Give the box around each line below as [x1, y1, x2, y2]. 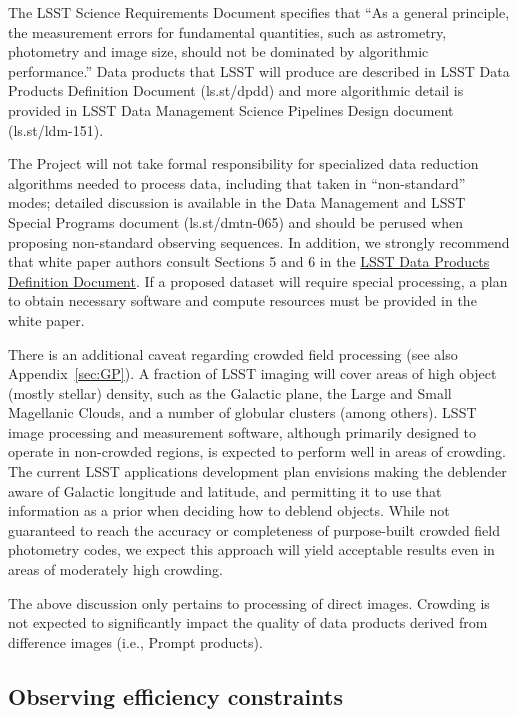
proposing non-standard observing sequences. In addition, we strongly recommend [8, 231, 510, 252]
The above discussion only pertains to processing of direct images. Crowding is [8, 592, 490, 613]
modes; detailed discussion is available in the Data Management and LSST [8, 192, 466, 213]
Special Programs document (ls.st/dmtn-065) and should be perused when [8, 211, 463, 232]
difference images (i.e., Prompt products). [8, 631, 263, 652]
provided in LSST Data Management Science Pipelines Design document [8, 99, 454, 120]
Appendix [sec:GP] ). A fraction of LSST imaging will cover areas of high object [8, 363, 497, 384]
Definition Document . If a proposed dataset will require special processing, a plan [8, 270, 508, 291]
